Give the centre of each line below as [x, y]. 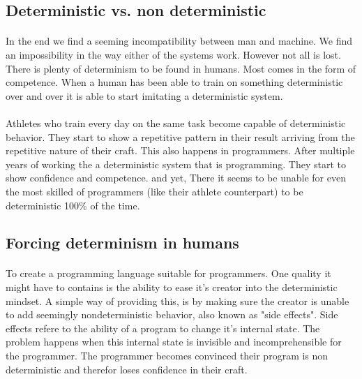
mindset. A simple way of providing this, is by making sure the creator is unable [178, 300]
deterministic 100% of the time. [73, 205]
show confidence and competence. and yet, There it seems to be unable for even [176, 178]
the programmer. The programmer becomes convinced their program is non [167, 356]
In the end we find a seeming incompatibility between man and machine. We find [179, 41]
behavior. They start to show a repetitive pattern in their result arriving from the [180, 136]
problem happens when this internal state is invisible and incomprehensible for [174, 342]
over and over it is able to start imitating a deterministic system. [144, 95]
